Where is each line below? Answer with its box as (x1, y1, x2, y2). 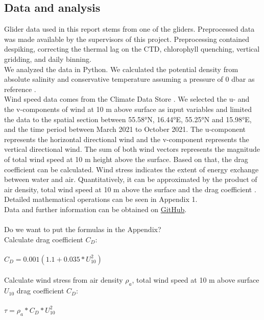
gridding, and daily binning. (4, 53, 91, 64)
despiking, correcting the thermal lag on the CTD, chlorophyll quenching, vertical (4, 43, 260, 54)
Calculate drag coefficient (4, 234, 83, 244)
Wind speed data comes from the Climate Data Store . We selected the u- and (4, 94, 250, 104)
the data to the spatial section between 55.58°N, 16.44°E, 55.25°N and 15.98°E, (4, 113, 252, 124)
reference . (4, 83, 36, 94)
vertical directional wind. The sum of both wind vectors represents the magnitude (4, 144, 260, 154)
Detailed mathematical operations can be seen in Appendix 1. (4, 194, 198, 204)
